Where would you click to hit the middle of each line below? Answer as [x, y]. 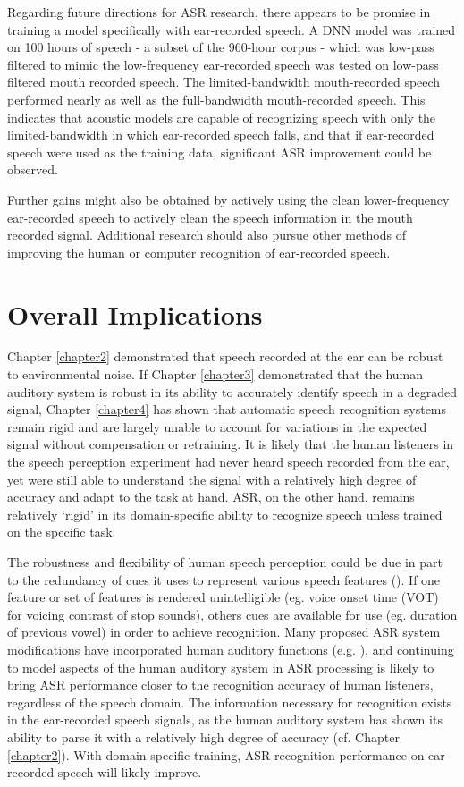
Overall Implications [135, 313]
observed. [33, 169]
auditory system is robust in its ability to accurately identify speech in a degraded [232, 391]
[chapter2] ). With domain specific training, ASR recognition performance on [216, 754]
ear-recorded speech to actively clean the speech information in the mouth [210, 217]
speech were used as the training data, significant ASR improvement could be [219, 152]
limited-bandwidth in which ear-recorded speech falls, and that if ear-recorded [221, 135]
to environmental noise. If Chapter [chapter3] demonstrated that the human [215, 374]
